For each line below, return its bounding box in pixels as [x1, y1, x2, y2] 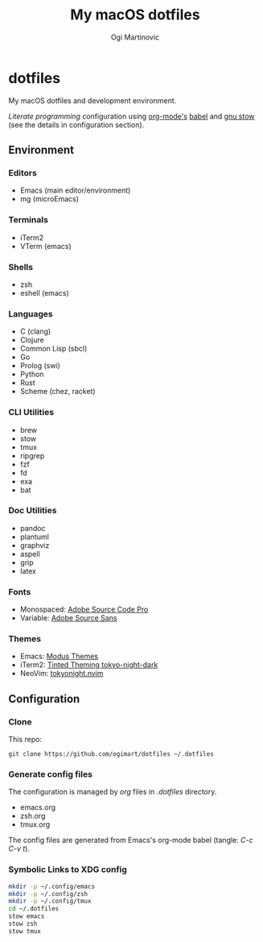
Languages [8, 308, 54, 319]
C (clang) [19, 326, 51, 336]
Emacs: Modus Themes [19, 651, 99, 662]
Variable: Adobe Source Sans [19, 613, 117, 623]
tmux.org [19, 820, 51, 829]
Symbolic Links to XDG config [8, 864, 127, 875]
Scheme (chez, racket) [19, 387, 96, 396]
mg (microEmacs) [19, 194, 79, 204]
